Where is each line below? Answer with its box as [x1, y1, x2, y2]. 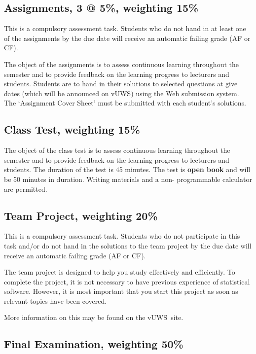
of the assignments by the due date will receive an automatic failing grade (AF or [4, 33, 251, 43]
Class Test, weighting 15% [4, 122, 140, 137]
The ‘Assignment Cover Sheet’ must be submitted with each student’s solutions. [4, 98, 247, 108]
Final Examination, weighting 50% [4, 336, 183, 352]
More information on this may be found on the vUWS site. [4, 312, 183, 322]
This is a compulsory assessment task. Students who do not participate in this [4, 231, 240, 241]
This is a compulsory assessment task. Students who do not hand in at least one [4, 23, 246, 34]
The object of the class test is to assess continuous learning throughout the [4, 145, 230, 155]
